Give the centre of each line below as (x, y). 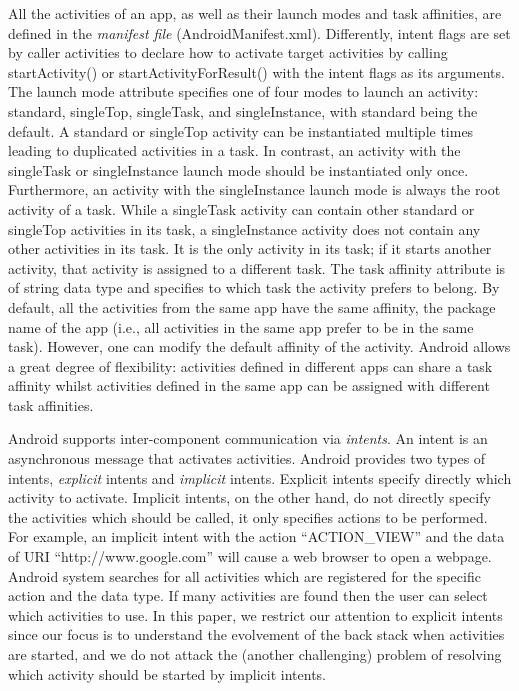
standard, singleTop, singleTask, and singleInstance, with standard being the (243, 110)
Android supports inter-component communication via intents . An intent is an (248, 438)
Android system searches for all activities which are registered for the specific (244, 575)
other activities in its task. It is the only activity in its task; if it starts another (250, 248)
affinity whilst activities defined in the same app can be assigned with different (249, 385)
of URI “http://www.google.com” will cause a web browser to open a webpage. (250, 556)
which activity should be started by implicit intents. (167, 673)
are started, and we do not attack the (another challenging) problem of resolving (255, 654)
